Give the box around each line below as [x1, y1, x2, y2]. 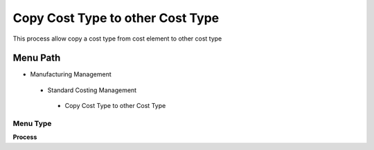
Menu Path [12, 52, 61, 64]
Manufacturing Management [30, 70, 112, 78]
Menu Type [12, 119, 52, 128]
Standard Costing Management [47, 86, 137, 94]
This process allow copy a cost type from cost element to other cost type [12, 34, 222, 43]
